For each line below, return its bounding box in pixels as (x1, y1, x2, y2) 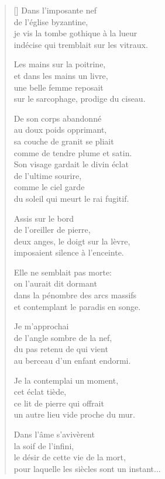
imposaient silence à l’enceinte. (13, 246, 124, 259)
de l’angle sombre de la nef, (13, 331, 112, 343)
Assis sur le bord (13, 212, 74, 224)
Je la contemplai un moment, (13, 374, 119, 386)
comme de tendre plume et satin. (13, 146, 132, 158)
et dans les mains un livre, (13, 69, 108, 81)
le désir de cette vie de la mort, (13, 451, 126, 463)
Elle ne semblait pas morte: (13, 266, 112, 278)
